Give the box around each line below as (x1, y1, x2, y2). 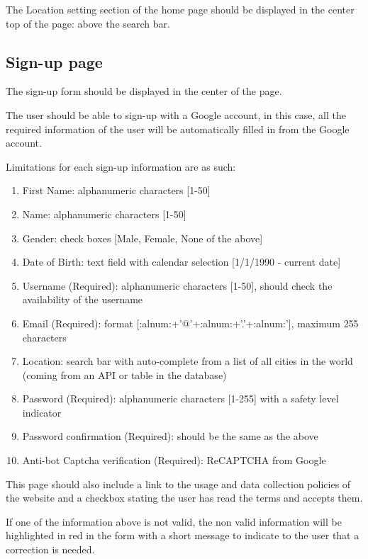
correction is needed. (6, 542, 95, 557)
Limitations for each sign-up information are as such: (6, 159, 236, 174)
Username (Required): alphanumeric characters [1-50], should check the (22, 278, 333, 293)
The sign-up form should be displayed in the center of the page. (6, 84, 282, 98)
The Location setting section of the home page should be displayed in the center (6, 2, 355, 16)
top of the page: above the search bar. (6, 16, 170, 30)
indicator (22, 405, 62, 419)
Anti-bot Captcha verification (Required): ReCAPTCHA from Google (22, 453, 326, 468)
